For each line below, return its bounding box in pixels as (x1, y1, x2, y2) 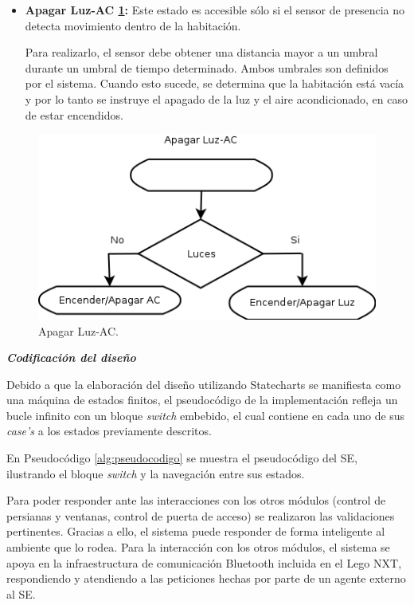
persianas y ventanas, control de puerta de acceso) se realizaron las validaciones (6, 507, 395, 524)
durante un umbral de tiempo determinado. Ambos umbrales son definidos (25, 59, 389, 76)
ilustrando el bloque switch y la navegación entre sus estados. (6, 465, 305, 481)
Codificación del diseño (6, 349, 136, 366)
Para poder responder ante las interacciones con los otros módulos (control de (6, 492, 386, 509)
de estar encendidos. (25, 106, 123, 123)
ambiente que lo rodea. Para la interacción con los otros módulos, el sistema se (6, 539, 390, 556)
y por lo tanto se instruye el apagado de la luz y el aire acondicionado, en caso (25, 90, 408, 107)
